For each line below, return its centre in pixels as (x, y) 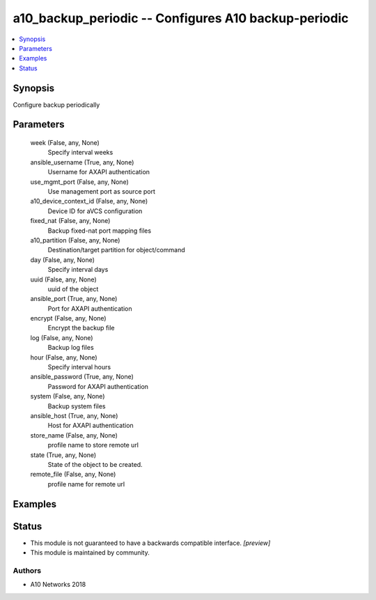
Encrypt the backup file (81, 328)
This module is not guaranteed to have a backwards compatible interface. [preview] (150, 543)
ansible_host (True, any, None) (74, 415)
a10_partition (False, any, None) (75, 240)
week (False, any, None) (65, 143)
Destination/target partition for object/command (116, 250)
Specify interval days (78, 270)
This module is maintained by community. (90, 553)
